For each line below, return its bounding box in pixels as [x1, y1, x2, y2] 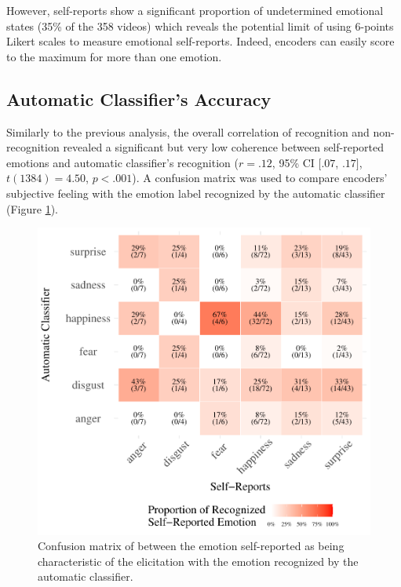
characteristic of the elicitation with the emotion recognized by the [38, 552, 359, 569]
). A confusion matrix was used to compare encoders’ [132, 170, 388, 186]
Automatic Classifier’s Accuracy [6, 86, 272, 111]
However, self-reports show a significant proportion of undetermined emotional [6, 2, 384, 18]
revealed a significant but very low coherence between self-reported [63, 139, 385, 155]
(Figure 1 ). [6, 200, 58, 217]
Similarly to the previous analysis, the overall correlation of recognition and [6, 123, 370, 140]
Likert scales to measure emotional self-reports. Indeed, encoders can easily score [6, 33, 395, 49]
